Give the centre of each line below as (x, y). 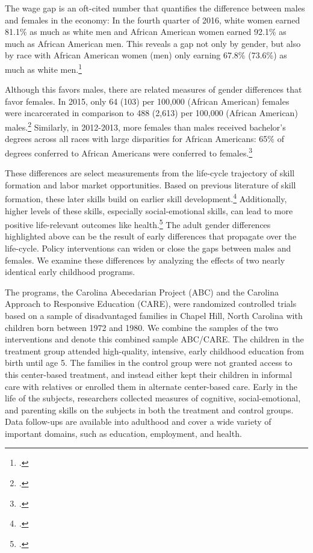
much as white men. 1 (44, 68)
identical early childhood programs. (70, 272)
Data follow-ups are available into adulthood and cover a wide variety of (138, 422)
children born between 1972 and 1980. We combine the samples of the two (142, 327)
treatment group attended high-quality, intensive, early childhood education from (154, 351)
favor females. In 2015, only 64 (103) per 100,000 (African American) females (147, 101)
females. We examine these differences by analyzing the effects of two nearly (145, 260)
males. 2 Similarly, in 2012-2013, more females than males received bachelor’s (145, 126)
